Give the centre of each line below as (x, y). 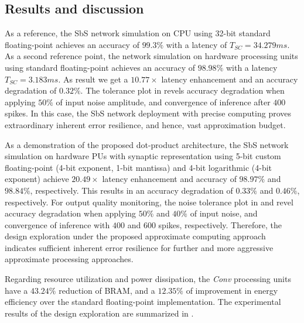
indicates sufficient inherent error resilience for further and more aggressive (139, 247)
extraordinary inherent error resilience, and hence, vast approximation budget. (145, 124)
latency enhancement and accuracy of (169, 179)
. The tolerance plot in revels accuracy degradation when (182, 90)
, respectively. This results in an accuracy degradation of (131, 190)
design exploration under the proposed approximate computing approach (135, 236)
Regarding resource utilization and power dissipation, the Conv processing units (148, 279)
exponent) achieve (37, 179)
